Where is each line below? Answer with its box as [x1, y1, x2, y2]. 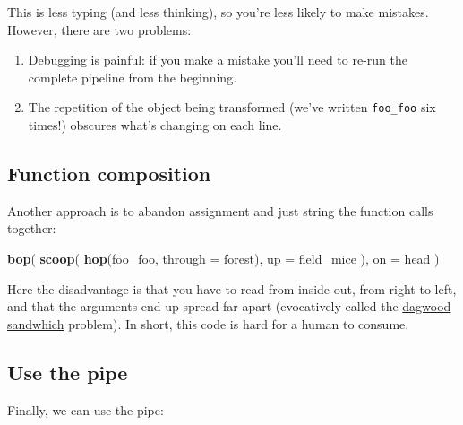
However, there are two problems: [7, 20, 192, 39]
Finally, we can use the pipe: [7, 400, 164, 419]
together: [7, 219, 56, 238]
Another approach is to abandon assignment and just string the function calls [7, 201, 433, 220]
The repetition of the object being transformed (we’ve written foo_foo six [28, 98, 436, 117]
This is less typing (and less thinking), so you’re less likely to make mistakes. [7, 3, 429, 21]
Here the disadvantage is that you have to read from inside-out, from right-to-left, [7, 279, 457, 298]
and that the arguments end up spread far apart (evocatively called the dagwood [7, 297, 451, 316]
